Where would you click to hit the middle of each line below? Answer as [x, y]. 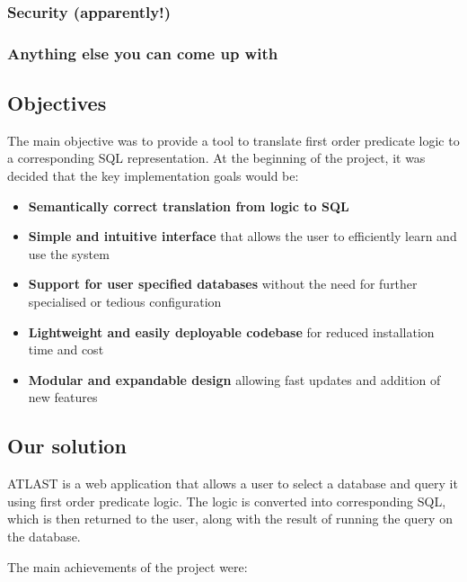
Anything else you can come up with [143, 53]
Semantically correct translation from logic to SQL [189, 206]
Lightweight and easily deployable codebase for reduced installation [231, 331]
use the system [69, 253]
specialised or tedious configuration [125, 302]
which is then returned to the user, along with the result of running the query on [230, 519]
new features [63, 397]
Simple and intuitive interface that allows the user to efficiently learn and [242, 236]
